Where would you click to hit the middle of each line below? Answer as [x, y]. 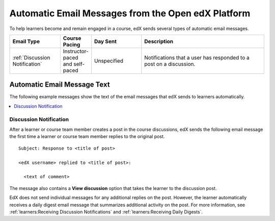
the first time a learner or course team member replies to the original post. [87, 136]
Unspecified [109, 61]
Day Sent [106, 41]
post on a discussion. [170, 64]
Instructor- [76, 51]
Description [159, 41]
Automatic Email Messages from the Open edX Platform [130, 13]
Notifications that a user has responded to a [197, 58]
